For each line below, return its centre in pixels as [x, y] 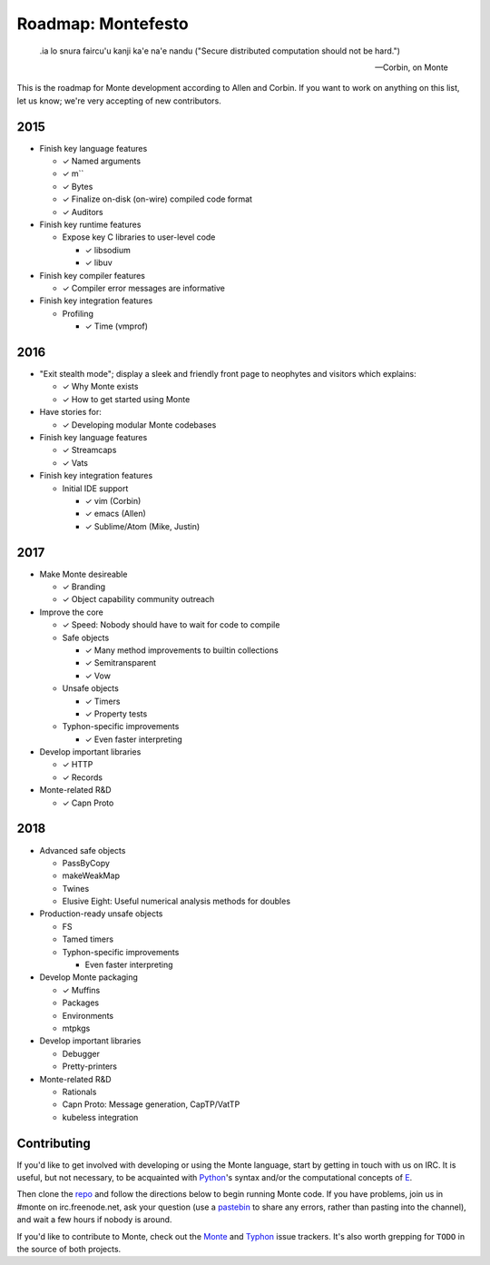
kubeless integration [100, 1117]
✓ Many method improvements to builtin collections [181, 650]
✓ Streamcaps [89, 450]
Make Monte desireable [83, 574]
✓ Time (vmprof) [117, 326]
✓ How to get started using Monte [126, 399]
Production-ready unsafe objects [101, 914]
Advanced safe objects [83, 850]
